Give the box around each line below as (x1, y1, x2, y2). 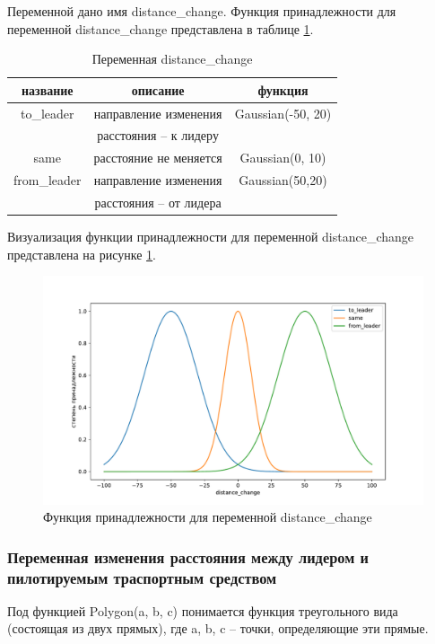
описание (131, 80, 185, 99)
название (21, 80, 74, 99)
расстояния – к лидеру (97, 126, 219, 145)
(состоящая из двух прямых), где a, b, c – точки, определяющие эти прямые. (7, 619, 429, 638)
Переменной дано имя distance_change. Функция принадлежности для (7, 2, 396, 20)
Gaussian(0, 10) (239, 148, 326, 167)
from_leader (13, 171, 82, 190)
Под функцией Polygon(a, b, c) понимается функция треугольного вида (7, 601, 398, 620)
